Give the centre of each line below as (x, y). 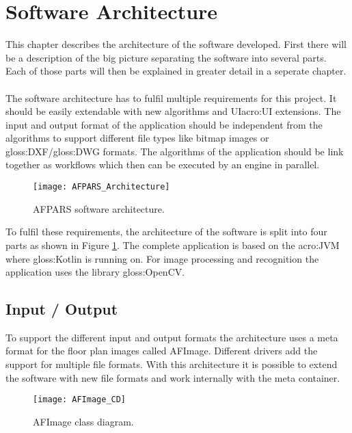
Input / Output (62, 309)
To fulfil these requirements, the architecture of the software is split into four (166, 232)
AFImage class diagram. (83, 421)
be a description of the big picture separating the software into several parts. (166, 57)
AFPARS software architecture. (99, 208)
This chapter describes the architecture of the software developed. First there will (176, 44)
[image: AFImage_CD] (80, 400)
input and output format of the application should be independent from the (164, 124)
